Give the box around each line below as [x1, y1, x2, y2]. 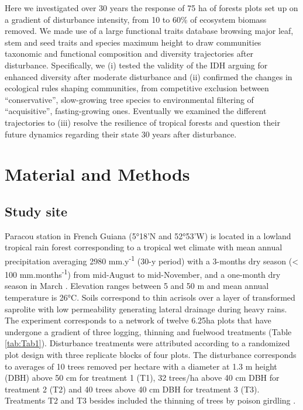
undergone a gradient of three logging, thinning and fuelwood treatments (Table [5, 325, 292, 337]
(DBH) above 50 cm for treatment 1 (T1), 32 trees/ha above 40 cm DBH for [5, 371, 280, 384]
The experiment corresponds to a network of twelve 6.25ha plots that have [5, 314, 271, 326]
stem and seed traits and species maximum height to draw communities [5, 36, 261, 48]
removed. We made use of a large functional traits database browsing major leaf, [5, 25, 294, 37]
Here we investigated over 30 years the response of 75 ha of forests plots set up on [5, 2, 298, 13]
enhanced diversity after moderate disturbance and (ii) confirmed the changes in [5, 70, 292, 82]
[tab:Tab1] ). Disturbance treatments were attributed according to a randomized [5, 337, 290, 349]
